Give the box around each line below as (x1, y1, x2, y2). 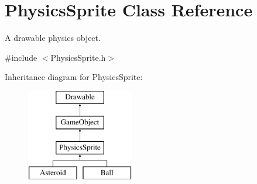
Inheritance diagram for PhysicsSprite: (5, 71, 143, 83)
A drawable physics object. (5, 32, 101, 44)
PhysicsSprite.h (50, 51, 106, 63)
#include (5, 51, 37, 63)
